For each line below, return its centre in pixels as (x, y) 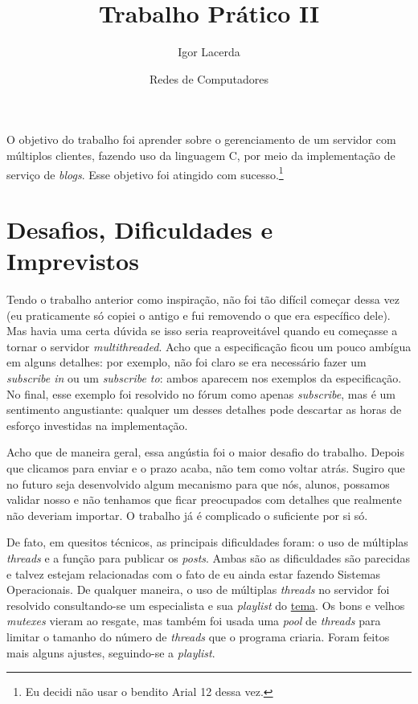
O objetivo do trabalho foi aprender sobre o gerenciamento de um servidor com (201, 139)
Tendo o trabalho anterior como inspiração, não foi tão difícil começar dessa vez (203, 299)
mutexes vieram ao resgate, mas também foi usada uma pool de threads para (194, 621)
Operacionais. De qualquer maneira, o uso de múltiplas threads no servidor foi (198, 589)
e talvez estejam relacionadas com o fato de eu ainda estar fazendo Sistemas (194, 573)
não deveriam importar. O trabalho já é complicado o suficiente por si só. (187, 515)
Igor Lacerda (209, 52)
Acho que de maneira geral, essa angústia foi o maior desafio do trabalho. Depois (205, 452)
